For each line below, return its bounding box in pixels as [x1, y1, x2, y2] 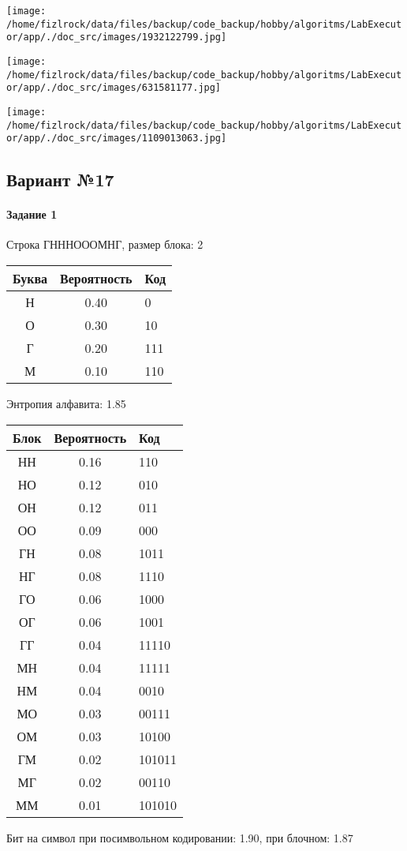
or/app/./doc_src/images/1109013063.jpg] [6, 133, 227, 144]
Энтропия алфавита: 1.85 [6, 396, 126, 412]
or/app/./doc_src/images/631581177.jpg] [6, 82, 222, 94]
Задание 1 [6, 206, 58, 223]
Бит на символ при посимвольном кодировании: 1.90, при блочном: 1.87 [6, 829, 353, 845]
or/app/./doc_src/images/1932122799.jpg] [6, 32, 227, 43]
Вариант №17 [6, 167, 114, 192]
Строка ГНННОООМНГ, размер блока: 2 [6, 236, 203, 253]
